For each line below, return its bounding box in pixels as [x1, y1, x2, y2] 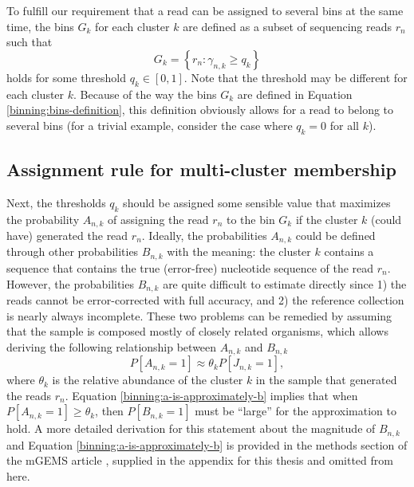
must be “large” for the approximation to [195, 403, 396, 419]
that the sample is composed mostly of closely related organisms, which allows [6, 323, 388, 340]
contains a [324, 243, 374, 260]
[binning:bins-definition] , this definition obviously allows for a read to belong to [6, 101, 394, 118]
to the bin [226, 210, 275, 227]
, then [95, 403, 124, 419]
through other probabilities [6, 243, 139, 260]
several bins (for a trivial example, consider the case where [6, 116, 293, 133]
